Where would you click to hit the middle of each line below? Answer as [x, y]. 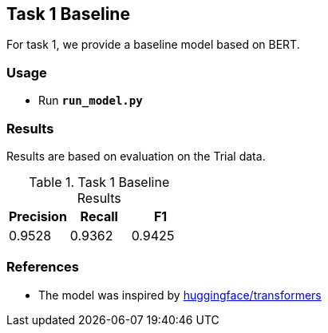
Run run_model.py [91, 101]
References [43, 267]
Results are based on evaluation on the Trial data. [136, 156]
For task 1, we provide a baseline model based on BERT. [153, 45]
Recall [99, 216]
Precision [38, 216]
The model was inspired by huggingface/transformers [180, 295]
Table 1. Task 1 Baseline [99, 182]
